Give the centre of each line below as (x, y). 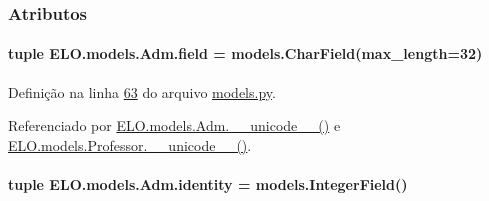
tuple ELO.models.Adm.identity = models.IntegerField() (208, 184)
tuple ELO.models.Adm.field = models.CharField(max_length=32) (245, 53)
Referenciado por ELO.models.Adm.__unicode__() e (174, 125)
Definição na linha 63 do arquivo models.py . (142, 91)
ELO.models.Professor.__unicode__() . (130, 144)
